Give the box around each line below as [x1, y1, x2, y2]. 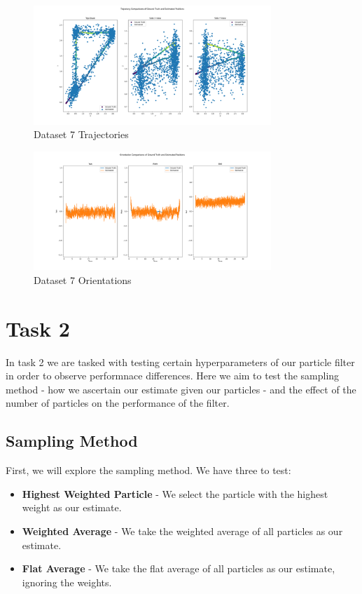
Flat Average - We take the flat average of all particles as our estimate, [22, 561, 335, 576]
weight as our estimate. [22, 500, 122, 515]
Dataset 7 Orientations [34, 272, 132, 287]
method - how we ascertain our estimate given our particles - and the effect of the [6, 382, 356, 396]
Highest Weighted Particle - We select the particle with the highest [22, 486, 328, 501]
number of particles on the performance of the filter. [6, 396, 230, 410]
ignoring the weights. [22, 574, 112, 589]
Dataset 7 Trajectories [34, 127, 129, 142]
